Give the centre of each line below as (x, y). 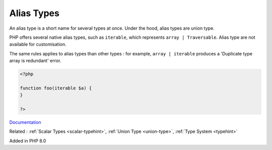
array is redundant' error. (35, 61)
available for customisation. (38, 44)
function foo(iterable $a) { (56, 88)
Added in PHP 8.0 (28, 140)
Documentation (25, 122)
